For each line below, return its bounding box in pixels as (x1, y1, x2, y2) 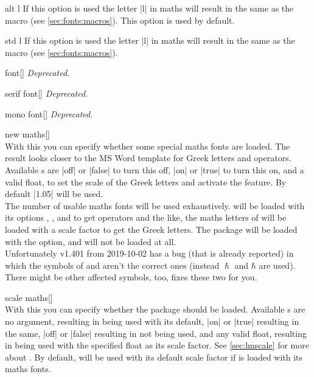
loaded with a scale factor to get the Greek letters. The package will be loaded (5, 223, 298, 235)
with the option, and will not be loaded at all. (5, 235, 176, 247)
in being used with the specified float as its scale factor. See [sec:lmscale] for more (5, 339, 309, 351)
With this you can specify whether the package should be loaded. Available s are (5, 303, 305, 316)
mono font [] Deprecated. (5, 107, 93, 120)
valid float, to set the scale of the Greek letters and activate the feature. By (5, 175, 287, 188)
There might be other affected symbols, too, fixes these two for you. (5, 271, 257, 283)
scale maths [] (5, 291, 53, 303)
